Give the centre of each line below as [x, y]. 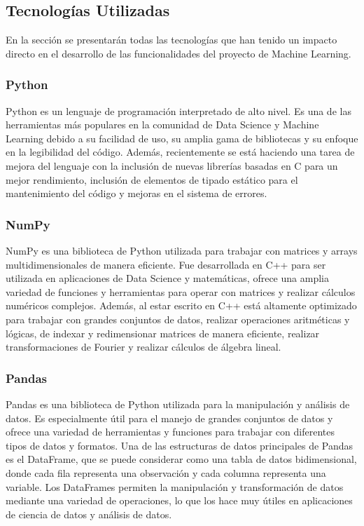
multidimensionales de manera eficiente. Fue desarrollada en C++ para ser [166, 264]
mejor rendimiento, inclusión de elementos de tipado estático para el [152, 179]
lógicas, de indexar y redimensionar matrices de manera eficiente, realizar [163, 333]
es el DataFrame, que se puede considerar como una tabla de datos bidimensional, [181, 459]
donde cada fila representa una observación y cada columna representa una [166, 472]
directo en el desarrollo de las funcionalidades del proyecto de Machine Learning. [178, 53]
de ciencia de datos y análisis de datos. [89, 514]
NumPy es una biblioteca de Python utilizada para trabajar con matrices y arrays [182, 250]
